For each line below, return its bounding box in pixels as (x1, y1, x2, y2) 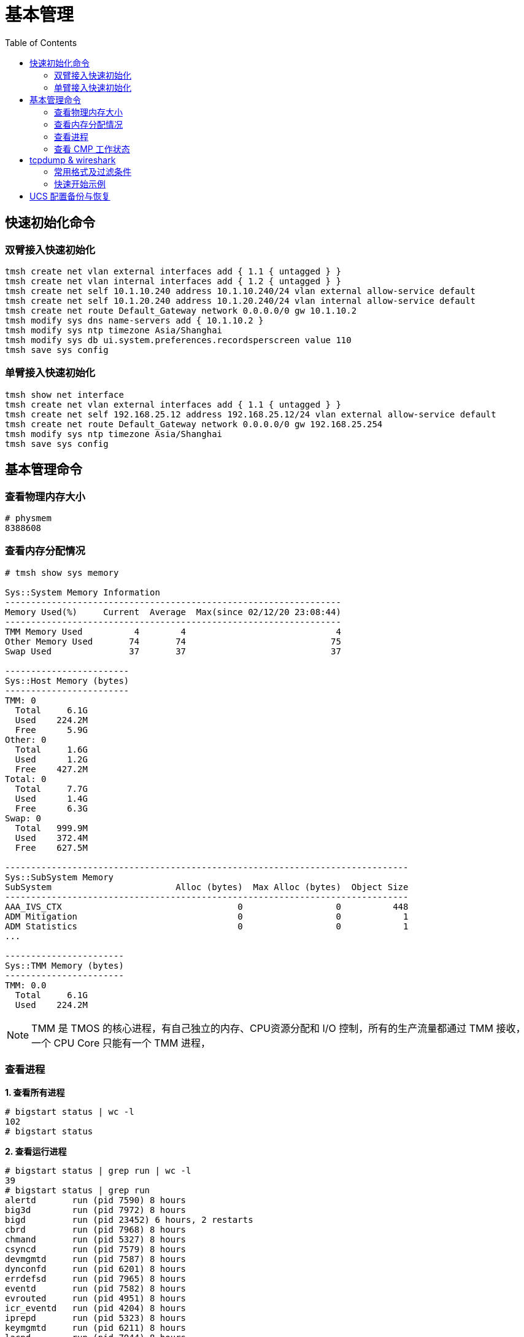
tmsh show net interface (5, 389, 124, 400)
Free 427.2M (15, 764, 88, 774)
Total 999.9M (15, 823, 88, 833)
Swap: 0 (5, 813, 42, 823)
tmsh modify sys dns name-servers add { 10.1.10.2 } (5, 315, 264, 325)
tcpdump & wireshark (29, 154, 116, 165)
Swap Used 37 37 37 (5, 646, 341, 656)
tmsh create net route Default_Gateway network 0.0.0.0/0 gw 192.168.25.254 (5, 419, 383, 429)
